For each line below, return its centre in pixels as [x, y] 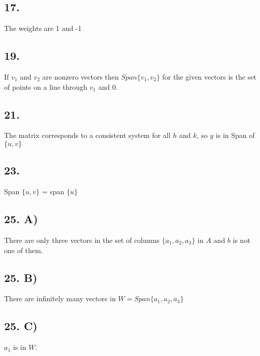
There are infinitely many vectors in [60, 298]
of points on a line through [46, 86]
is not [241, 240]
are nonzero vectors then [80, 77]
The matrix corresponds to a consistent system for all [87, 135]
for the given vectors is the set [209, 77]
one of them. [24, 250]
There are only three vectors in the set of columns [82, 240]
